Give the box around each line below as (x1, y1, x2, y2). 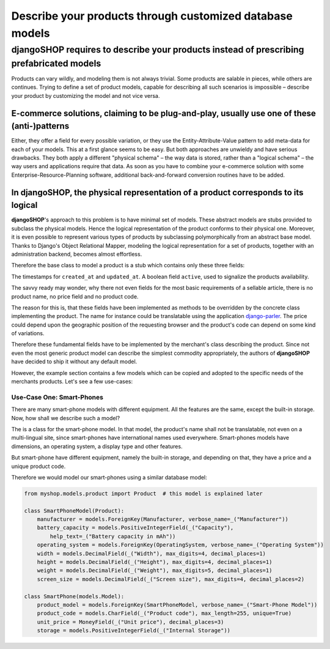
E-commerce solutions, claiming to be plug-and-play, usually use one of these (11, 108, 316, 119)
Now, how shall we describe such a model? (11, 414, 120, 421)
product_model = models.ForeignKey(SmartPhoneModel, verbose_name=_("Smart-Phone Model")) (37, 601, 318, 608)
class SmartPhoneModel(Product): (24, 507, 125, 514)
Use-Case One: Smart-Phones (11, 393, 104, 401)
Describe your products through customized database (11, 9, 293, 23)
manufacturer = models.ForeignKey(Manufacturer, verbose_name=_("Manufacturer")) (37, 516, 288, 523)
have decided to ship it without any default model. (11, 358, 137, 365)
